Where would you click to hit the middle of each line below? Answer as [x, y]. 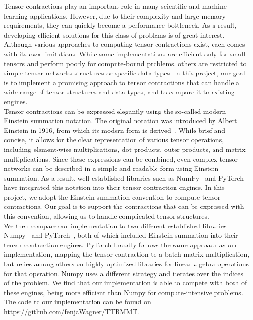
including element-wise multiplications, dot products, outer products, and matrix [125, 149]
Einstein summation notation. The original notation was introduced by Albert [121, 121]
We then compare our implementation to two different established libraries [115, 225]
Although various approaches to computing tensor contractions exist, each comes [125, 44]
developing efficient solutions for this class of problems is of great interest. [114, 34]
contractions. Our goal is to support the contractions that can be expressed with [124, 206]
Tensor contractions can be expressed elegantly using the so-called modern [115, 111]
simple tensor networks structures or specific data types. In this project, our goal [125, 73]
